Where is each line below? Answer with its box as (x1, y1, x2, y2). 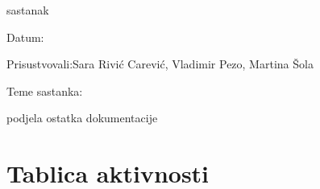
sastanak (6, 2, 49, 18)
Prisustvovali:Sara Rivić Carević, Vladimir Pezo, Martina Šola (6, 55, 314, 72)
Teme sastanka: (6, 82, 83, 99)
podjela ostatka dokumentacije (6, 109, 158, 126)
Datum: (6, 28, 44, 45)
